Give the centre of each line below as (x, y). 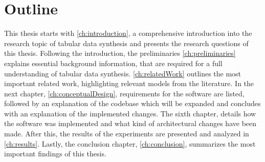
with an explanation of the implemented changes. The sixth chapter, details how (130, 113)
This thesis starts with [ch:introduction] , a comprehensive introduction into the (128, 33)
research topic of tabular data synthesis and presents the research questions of (126, 43)
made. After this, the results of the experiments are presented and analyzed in (127, 134)
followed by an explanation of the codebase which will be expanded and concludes (132, 103)
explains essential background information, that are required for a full (113, 63)
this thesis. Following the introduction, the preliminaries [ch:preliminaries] (120, 53)
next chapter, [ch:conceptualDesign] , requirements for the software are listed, (124, 93)
